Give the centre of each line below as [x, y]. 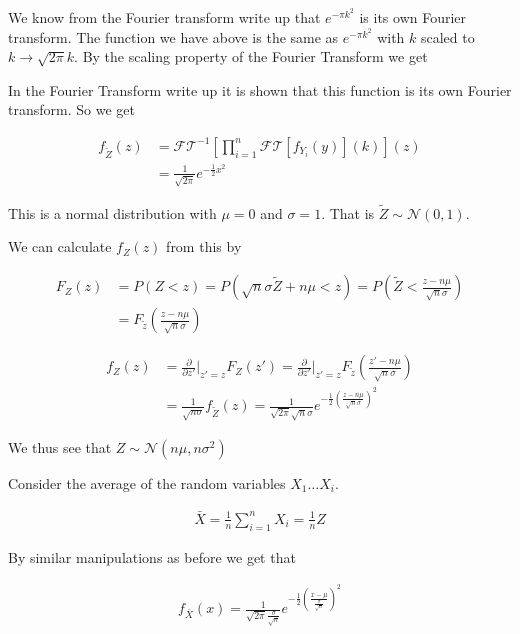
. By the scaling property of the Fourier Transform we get [251, 56]
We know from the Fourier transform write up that [164, 17]
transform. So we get [71, 109]
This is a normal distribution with [112, 212]
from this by [204, 246]
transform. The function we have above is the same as [173, 36]
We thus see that [60, 446]
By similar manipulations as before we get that [152, 556]
